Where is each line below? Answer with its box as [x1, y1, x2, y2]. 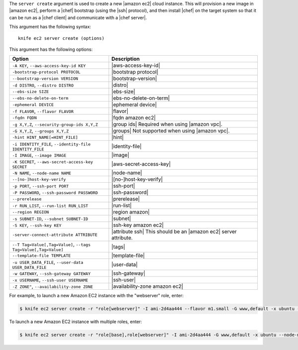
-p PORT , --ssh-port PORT [12, 182, 69, 189]
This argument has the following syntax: [9, 24, 91, 30]
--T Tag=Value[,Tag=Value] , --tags [12, 241, 91, 248]
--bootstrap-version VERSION [12, 76, 78, 81]
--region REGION [12, 209, 49, 215]
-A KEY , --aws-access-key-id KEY [12, 62, 86, 69]
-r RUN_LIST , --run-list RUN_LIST [12, 202, 88, 209]
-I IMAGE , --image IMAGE [12, 152, 67, 159]
